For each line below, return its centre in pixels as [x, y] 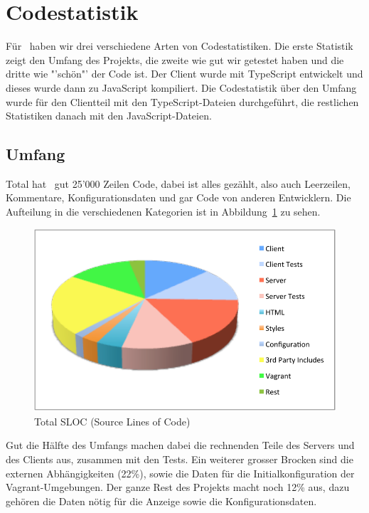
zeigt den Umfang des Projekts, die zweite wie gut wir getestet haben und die [175, 59]
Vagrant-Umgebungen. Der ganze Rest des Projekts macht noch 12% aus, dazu [178, 487]
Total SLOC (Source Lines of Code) [112, 421]
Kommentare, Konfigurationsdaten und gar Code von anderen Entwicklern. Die [178, 197]
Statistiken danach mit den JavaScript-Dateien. [109, 116]
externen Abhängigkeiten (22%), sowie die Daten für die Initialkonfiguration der [180, 473]
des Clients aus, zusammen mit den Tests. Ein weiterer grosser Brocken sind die [180, 459]
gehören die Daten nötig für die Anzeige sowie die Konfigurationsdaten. [161, 501]
